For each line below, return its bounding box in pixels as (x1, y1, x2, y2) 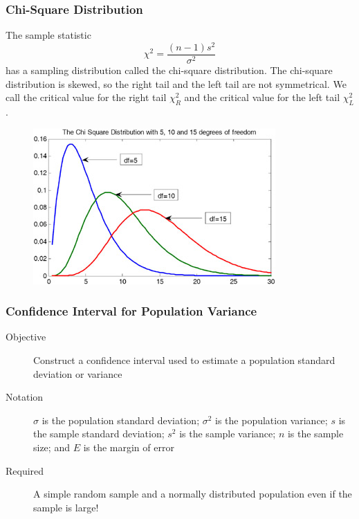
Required (6, 463, 44, 477)
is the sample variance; (179, 426, 276, 441)
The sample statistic (6, 28, 91, 42)
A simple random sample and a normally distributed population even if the (33, 486, 352, 501)
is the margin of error (83, 439, 174, 454)
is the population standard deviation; (42, 412, 200, 427)
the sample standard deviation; (33, 426, 165, 441)
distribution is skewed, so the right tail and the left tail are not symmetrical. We (6, 76, 347, 91)
